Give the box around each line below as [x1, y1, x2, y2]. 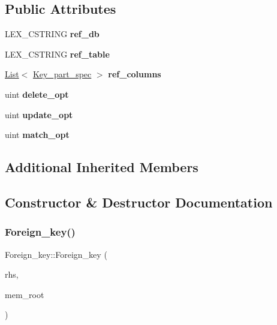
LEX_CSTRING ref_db [5, 28, 100, 40]
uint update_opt [5, 108, 73, 121]
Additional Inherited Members [5, 158, 198, 176]
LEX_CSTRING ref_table [5, 47, 110, 60]
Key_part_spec [32, 68, 92, 80]
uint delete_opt [5, 88, 69, 100]
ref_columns [108, 68, 161, 80]
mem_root [5, 288, 44, 300]
